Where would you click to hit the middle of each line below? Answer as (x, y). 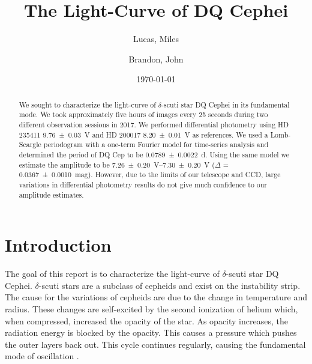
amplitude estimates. (51, 194)
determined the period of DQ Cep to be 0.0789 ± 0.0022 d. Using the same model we (154, 154)
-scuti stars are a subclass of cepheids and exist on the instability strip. (169, 285)
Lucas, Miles (156, 39)
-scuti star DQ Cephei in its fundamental (226, 104)
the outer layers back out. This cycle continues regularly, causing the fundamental (155, 344)
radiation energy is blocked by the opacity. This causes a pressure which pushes (151, 332)
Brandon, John (156, 59)
